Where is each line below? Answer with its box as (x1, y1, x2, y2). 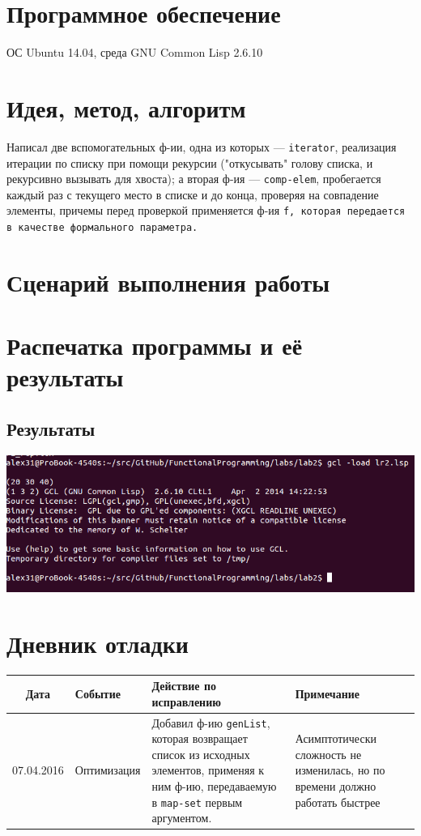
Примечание (295, 685, 360, 702)
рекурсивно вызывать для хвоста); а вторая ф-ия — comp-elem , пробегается (6, 170, 381, 187)
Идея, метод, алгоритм (6, 91, 246, 124)
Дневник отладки (6, 626, 189, 659)
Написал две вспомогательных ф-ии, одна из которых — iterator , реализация (6, 138, 397, 155)
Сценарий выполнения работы (6, 265, 330, 298)
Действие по (151, 677, 216, 694)
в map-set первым (151, 793, 243, 810)
